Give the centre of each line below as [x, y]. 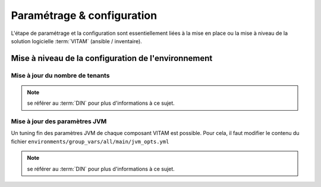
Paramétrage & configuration [84, 15]
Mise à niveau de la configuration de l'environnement [112, 58]
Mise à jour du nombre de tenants [60, 75]
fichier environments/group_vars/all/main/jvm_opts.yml [90, 141]
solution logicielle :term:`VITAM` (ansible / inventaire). [76, 41]
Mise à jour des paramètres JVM [59, 121]
